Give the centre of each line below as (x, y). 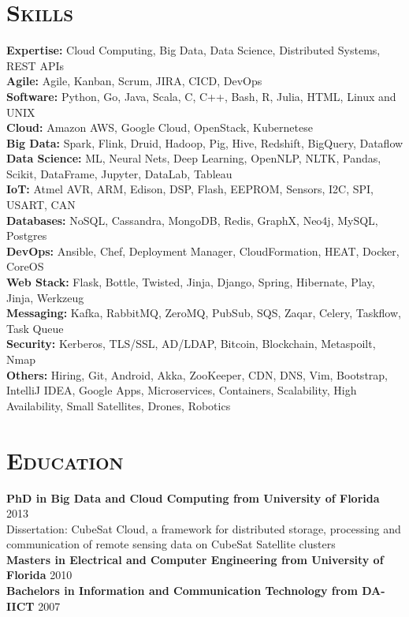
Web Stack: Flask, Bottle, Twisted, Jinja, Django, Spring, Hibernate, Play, (191, 282)
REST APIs (35, 65)
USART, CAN (41, 205)
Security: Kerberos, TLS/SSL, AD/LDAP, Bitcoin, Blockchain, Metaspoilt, (191, 344)
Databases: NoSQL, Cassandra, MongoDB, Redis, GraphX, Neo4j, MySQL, (192, 220)
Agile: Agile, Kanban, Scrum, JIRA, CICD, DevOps (134, 81)
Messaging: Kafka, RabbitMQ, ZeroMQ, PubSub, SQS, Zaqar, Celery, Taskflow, (204, 313)
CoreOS (25, 266)
